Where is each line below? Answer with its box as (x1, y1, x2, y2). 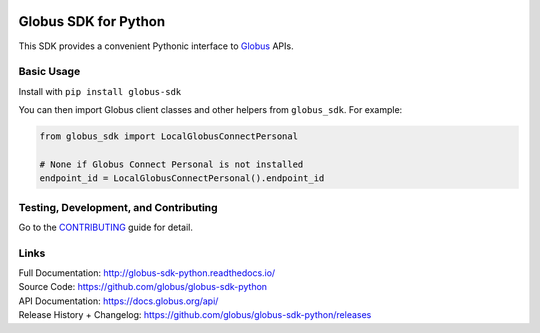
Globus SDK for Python (18, 13, 166, 30)
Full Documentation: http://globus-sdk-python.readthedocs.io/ (18, 267, 276, 279)
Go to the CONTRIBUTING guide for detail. (18, 221, 194, 233)
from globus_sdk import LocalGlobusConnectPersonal (39, 131, 299, 142)
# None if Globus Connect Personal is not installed (39, 158, 304, 170)
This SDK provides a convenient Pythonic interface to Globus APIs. (18, 40, 294, 52)
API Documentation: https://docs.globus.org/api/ (18, 295, 219, 307)
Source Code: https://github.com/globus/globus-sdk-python (18, 281, 268, 293)
